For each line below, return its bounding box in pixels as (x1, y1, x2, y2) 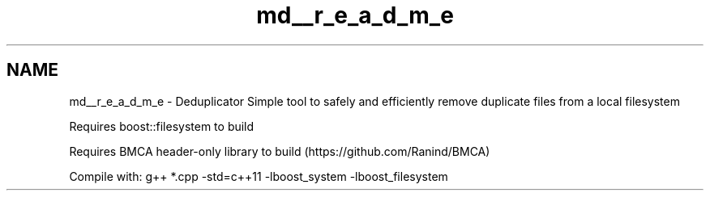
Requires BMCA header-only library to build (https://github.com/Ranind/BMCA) (69, 144, 490, 158)
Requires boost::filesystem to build (69, 119, 254, 133)
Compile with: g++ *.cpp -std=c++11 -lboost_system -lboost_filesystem (69, 169, 448, 183)
